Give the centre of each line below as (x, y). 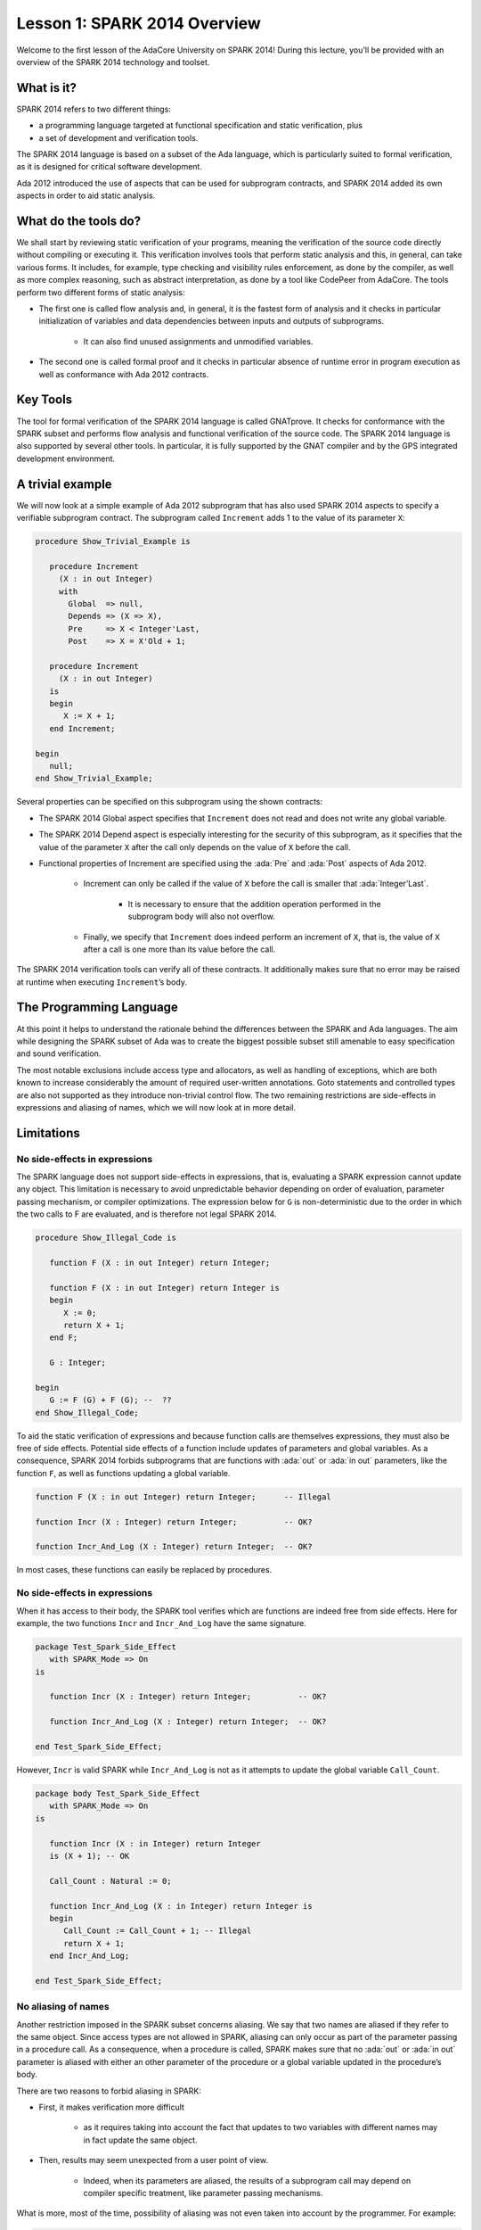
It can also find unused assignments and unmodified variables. (198, 341)
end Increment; (82, 728)
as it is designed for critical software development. (109, 167)
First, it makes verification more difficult (111, 2107)
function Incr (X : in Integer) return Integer (155, 1843)
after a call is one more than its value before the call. (179, 949)
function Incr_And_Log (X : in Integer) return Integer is (181, 1906)
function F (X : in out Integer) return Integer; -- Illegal (183, 1497)
